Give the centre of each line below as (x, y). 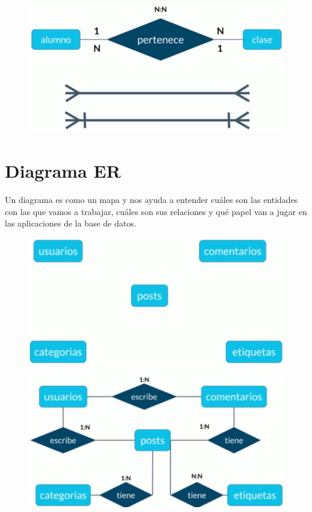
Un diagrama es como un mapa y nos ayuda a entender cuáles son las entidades (151, 199)
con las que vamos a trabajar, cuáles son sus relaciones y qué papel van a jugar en (156, 211)
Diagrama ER (63, 171)
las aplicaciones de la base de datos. (71, 223)
